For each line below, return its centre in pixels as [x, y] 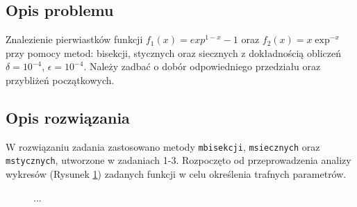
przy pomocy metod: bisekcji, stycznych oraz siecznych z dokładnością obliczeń [173, 52]
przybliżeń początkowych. [60, 80]
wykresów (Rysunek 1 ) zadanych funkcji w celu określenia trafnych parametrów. [176, 174]
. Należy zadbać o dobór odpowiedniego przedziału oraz [202, 66]
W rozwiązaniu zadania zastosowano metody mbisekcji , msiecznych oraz [163, 146]
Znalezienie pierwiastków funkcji [74, 39]
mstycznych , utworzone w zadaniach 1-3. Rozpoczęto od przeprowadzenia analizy [178, 160]
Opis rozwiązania [68, 117]
